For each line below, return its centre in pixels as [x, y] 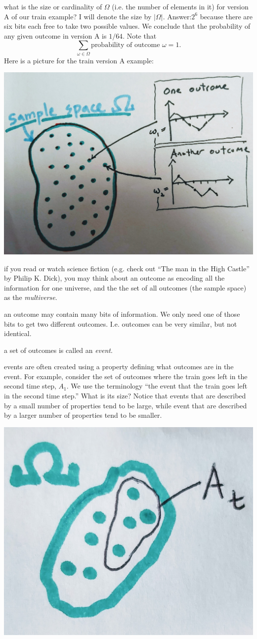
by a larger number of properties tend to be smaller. [83, 415]
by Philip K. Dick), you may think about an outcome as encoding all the [114, 278]
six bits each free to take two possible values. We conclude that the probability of [127, 26]
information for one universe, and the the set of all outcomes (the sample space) [125, 287]
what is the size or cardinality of [53, 6]
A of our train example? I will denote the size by [78, 16]
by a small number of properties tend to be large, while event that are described [126, 405]
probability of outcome [126, 45]
